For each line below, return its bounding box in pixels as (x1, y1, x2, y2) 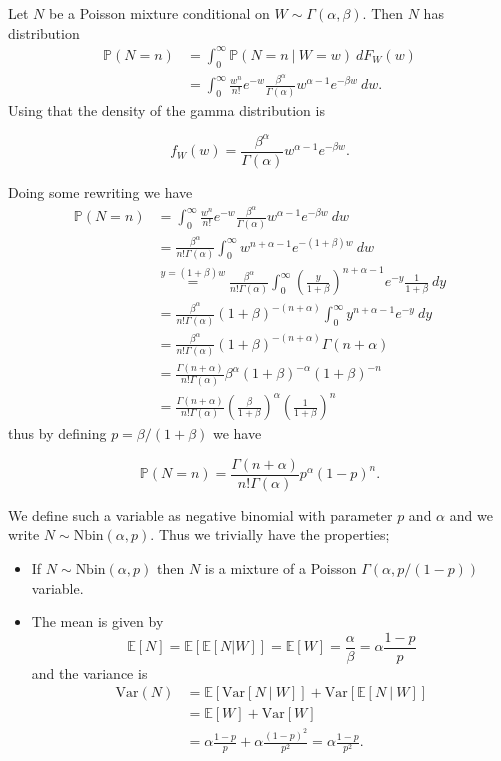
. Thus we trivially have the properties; (150, 524, 390, 545)
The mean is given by (31, 611, 164, 632)
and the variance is (31, 662, 148, 683)
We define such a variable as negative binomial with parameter (8, 504, 393, 525)
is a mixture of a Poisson (204, 557, 357, 578)
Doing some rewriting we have (8, 181, 193, 202)
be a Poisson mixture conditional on (48, 3, 270, 23)
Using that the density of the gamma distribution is (8, 99, 325, 120)
